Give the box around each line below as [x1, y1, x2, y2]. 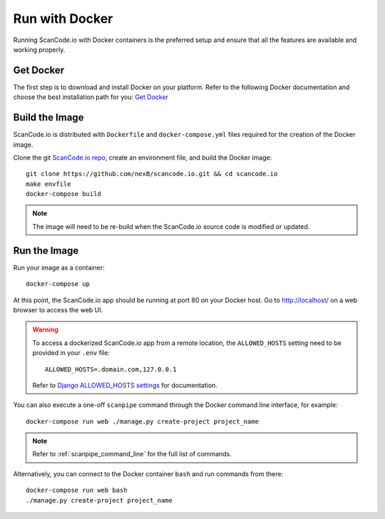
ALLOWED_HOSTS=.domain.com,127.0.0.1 [45, 365, 178, 374]
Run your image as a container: [13, 263, 105, 272]
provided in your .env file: [32, 349, 111, 357]
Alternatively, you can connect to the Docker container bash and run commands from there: [13, 469, 284, 478]
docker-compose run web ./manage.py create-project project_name [26, 417, 260, 426]
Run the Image [13, 245, 79, 257]
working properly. [13, 45, 66, 53]
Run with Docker [13, 11, 113, 26]
